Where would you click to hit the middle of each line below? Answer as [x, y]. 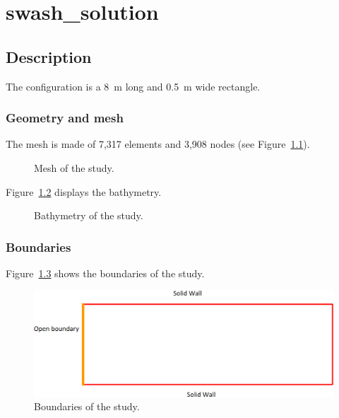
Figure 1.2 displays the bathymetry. [84, 191]
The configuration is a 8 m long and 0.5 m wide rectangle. [133, 86]
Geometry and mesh [65, 118]
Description [49, 56]
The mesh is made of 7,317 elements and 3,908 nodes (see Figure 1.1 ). [158, 144]
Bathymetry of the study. [89, 215]
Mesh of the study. [74, 167]
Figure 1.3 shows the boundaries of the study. [105, 273]
